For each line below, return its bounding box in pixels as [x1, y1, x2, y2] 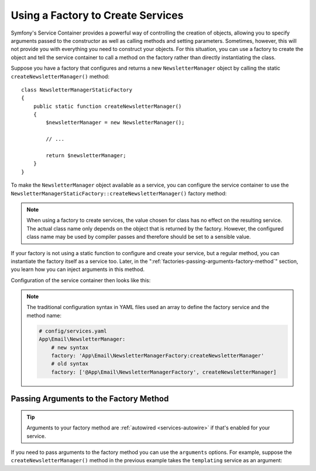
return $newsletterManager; [46, 153, 126, 159]
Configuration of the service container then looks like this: [11, 276, 151, 284]
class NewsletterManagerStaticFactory [21, 86, 133, 93]
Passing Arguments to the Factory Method [11, 394, 169, 404]
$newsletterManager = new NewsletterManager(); [46, 119, 185, 126]
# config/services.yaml [39, 327, 108, 334]
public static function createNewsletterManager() [33, 103, 182, 110]
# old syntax [51, 361, 89, 367]
